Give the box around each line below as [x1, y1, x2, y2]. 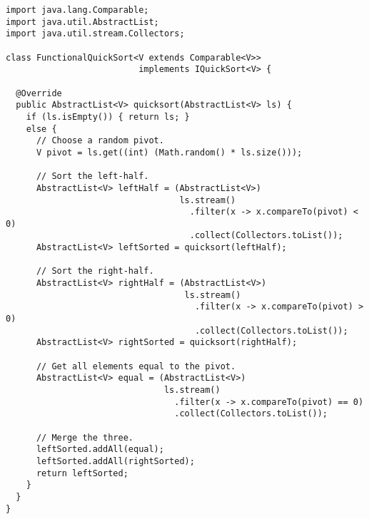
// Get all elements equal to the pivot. [36, 361, 236, 371]
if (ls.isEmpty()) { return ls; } [26, 111, 190, 122]
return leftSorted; [36, 468, 128, 478]
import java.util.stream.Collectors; [6, 29, 185, 39]
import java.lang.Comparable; [6, 5, 149, 15]
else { [26, 123, 57, 134]
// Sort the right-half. [36, 266, 154, 277]
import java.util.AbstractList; [6, 16, 159, 27]
